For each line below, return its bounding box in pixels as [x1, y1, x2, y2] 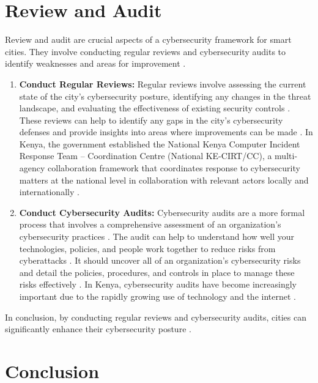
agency [19, 162, 45, 174]
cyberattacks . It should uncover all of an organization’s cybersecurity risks [19, 254, 301, 267]
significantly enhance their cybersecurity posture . [5, 322, 191, 335]
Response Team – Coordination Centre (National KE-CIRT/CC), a [19, 149, 272, 162]
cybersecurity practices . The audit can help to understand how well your [19, 230, 295, 243]
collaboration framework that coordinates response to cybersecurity [48, 162, 300, 174]
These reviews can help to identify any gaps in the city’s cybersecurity [19, 113, 283, 126]
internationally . [19, 185, 79, 198]
